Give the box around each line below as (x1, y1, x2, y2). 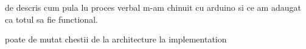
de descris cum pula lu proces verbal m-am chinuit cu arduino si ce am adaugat (5, 1, 301, 13)
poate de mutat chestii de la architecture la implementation (5, 33, 227, 45)
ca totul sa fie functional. (5, 13, 98, 25)
